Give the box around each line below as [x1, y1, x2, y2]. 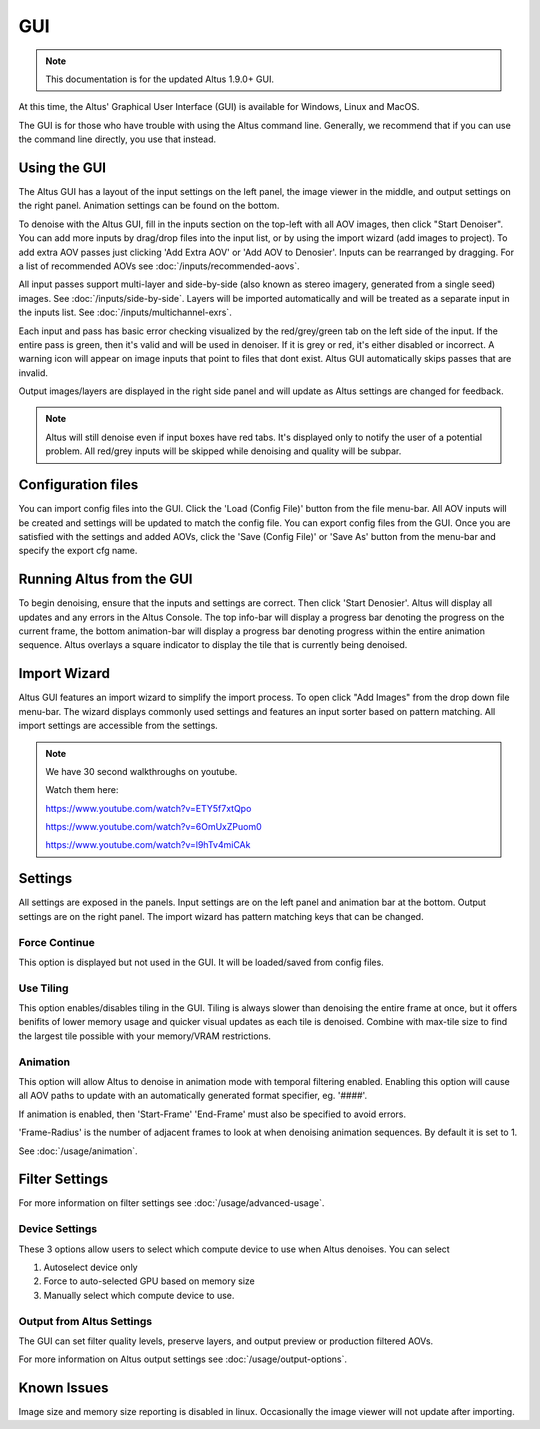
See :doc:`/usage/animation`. [18, 1145, 138, 1157]
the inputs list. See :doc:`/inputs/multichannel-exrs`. [18, 306, 232, 319]
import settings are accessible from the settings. [18, 720, 219, 732]
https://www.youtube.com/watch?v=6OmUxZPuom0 [45, 821, 262, 833]
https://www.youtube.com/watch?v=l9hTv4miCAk [45, 839, 251, 851]
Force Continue [18, 935, 95, 949]
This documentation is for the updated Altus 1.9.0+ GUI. [45, 73, 275, 85]
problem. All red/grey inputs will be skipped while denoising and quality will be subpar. [45, 445, 402, 457]
